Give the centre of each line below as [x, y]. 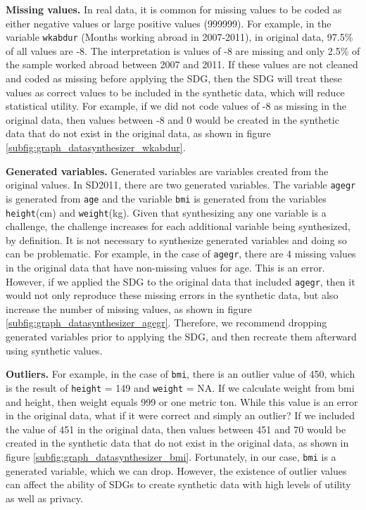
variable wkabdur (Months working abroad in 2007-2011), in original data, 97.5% [179, 37]
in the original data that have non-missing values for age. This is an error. [165, 267]
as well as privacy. [44, 498]
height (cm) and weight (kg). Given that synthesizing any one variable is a [166, 212]
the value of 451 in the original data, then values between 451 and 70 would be [176, 429]
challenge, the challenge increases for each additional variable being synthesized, [178, 226]
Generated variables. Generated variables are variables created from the [167, 171]
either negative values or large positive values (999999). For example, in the [169, 23]
